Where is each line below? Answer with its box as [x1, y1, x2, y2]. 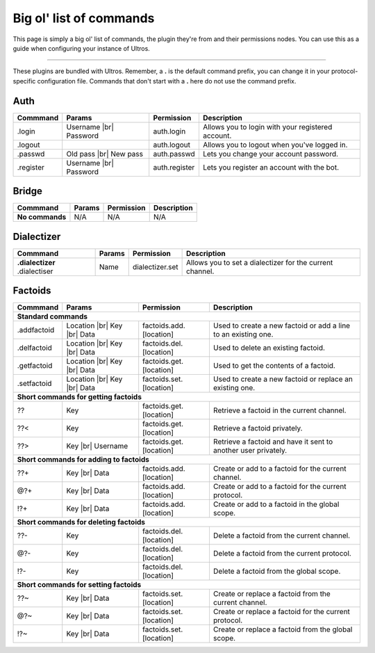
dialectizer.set [132, 261, 178, 271]
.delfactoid [17, 343, 52, 353]
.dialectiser [17, 266, 53, 276]
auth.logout [153, 140, 191, 150]
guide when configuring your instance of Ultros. [12, 44, 151, 52]
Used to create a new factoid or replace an [212, 374, 353, 384]
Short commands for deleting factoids [17, 517, 146, 527]
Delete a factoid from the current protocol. [212, 549, 352, 558]
